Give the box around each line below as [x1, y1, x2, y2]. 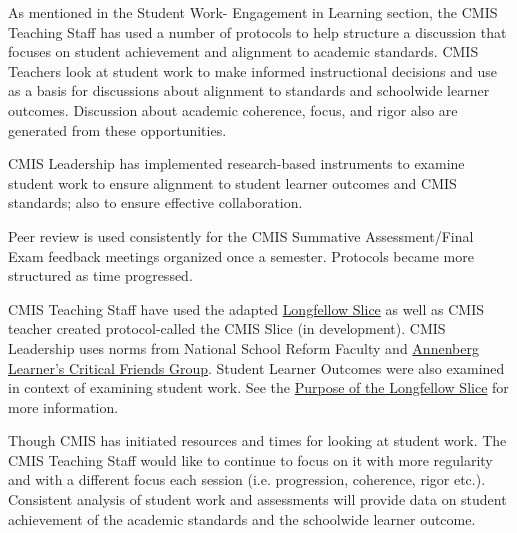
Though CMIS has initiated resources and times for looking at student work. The [8, 430, 507, 451]
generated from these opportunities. [8, 119, 227, 140]
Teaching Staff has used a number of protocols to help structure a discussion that [8, 21, 507, 42]
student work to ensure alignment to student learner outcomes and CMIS [8, 172, 457, 193]
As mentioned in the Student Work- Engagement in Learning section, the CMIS [8, 2, 498, 22]
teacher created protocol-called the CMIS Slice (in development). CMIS [8, 318, 446, 339]
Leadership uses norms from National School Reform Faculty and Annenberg [8, 337, 479, 358]
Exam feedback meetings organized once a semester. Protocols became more [8, 245, 474, 266]
